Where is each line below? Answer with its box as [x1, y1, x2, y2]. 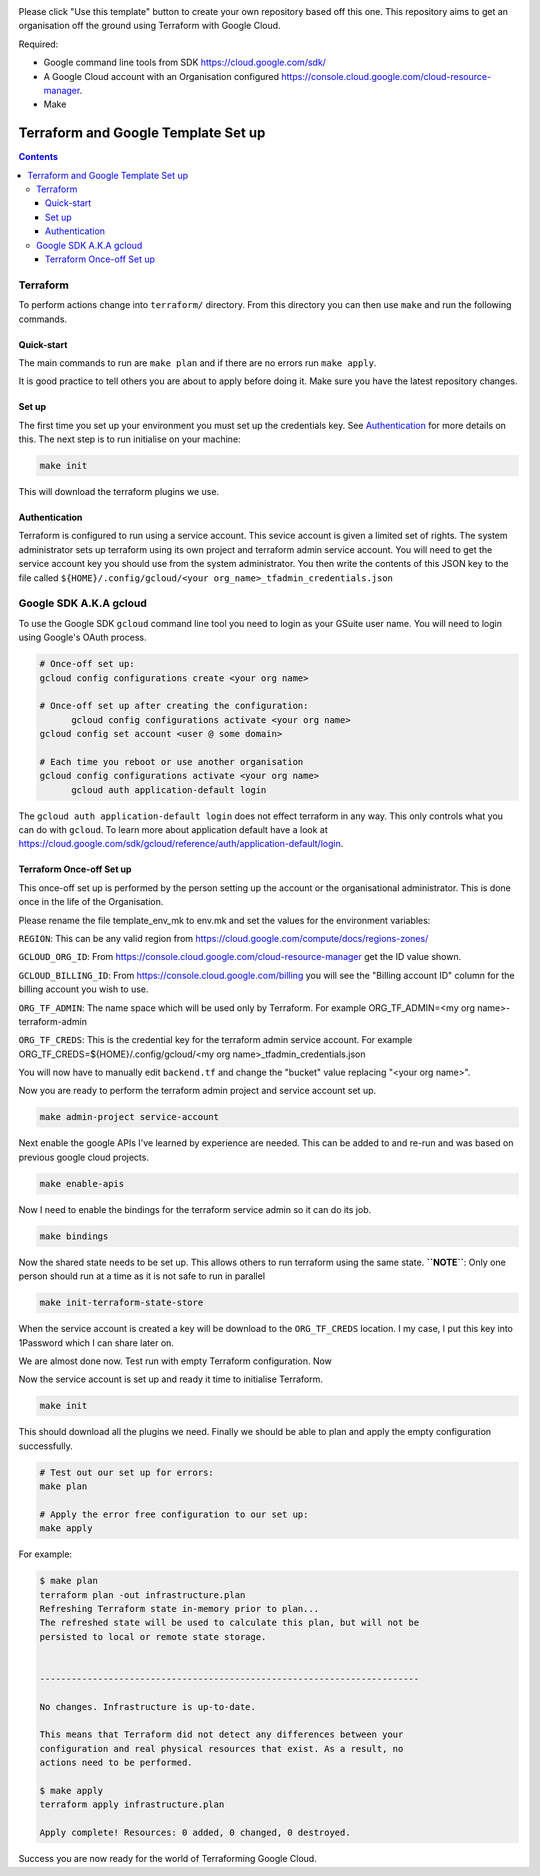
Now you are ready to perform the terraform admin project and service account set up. [18, 1085, 377, 1097]
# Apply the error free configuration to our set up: [39, 1508, 309, 1520]
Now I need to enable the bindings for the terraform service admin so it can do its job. [18, 1203, 372, 1215]
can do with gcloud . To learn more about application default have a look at [18, 824, 329, 836]
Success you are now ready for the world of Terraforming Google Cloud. [18, 1853, 317, 1865]
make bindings [39, 1230, 109, 1242]
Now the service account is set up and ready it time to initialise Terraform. [18, 1373, 324, 1385]
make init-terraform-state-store [39, 1297, 204, 1309]
